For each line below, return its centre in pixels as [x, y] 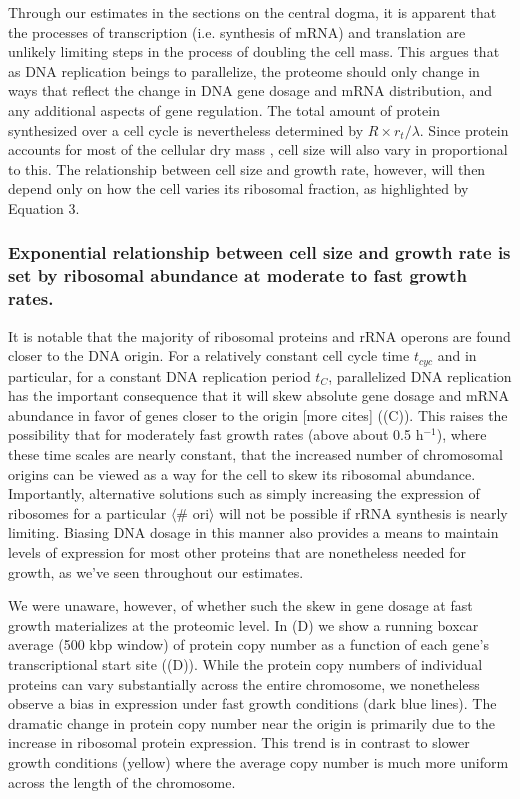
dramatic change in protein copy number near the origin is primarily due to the [251, 722]
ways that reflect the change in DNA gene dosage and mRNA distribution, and [250, 90]
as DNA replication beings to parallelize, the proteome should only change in [244, 70]
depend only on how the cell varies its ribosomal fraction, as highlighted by [238, 188]
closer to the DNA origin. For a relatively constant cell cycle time [209, 355]
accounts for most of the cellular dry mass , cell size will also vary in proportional [258, 149]
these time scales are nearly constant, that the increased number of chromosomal [255, 454]
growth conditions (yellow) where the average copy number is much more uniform [258, 761]
